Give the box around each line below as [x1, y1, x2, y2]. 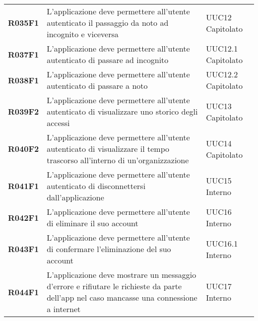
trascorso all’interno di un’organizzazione [47, 154, 189, 166]
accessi [47, 117, 70, 128]
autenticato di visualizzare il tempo [47, 143, 170, 154]
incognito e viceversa [47, 28, 119, 40]
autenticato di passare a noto [47, 80, 148, 91]
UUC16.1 [206, 237, 238, 249]
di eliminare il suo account [47, 217, 138, 229]
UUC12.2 [206, 68, 238, 80]
